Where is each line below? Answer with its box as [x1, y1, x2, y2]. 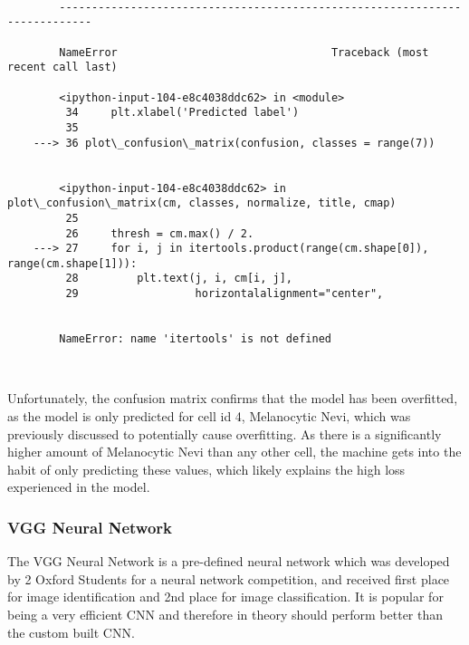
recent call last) [7, 61, 118, 74]
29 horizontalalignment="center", [65, 287, 384, 301]
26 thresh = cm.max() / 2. [65, 226, 254, 240]
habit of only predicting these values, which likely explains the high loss [7, 459, 406, 478]
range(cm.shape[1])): [7, 256, 138, 270]
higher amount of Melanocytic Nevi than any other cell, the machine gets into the [7, 442, 462, 461]
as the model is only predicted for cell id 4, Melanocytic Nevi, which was [7, 406, 411, 425]
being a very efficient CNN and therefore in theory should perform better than [7, 604, 444, 623]
